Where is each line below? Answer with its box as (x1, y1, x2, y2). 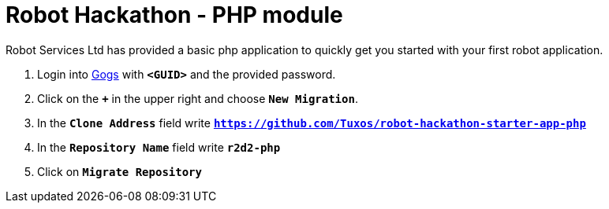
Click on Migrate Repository (37, 164, 202, 178)
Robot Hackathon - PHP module (6, 2, 343, 28)
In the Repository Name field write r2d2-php (37, 140, 281, 154)
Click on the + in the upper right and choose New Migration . (37, 91, 358, 105)
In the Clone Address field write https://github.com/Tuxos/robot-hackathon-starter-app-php (37, 115, 586, 130)
